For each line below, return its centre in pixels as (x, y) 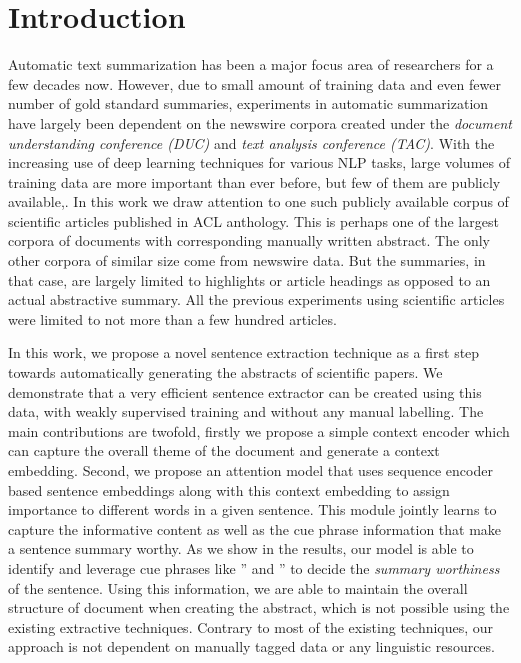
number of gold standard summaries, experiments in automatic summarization (248, 103)
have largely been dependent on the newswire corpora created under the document (260, 122)
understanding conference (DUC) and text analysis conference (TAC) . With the (251, 142)
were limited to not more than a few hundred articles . (172, 318)
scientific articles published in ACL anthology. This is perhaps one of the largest (253, 220)
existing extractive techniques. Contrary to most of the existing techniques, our (251, 626)
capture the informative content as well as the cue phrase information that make (255, 528)
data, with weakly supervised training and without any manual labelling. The (246, 411)
